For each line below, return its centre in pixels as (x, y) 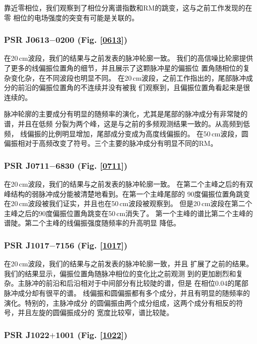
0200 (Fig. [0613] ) (91, 40)
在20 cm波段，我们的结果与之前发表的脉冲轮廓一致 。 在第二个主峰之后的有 (125, 183)
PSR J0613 (27, 40)
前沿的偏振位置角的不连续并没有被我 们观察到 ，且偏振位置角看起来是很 (134, 87)
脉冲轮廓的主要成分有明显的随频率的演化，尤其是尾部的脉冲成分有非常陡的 (126, 114)
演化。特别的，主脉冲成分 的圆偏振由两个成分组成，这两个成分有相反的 (120, 302)
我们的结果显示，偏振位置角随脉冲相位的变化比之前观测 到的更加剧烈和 (120, 273)
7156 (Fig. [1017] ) (91, 245)
